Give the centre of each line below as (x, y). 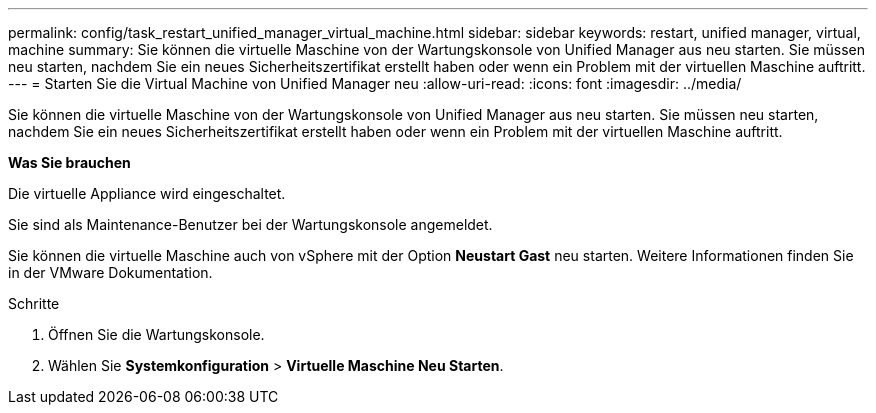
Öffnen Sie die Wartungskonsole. (156, 334)
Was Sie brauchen (69, 162)
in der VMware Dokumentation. (110, 272)
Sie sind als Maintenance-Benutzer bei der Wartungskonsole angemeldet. (250, 224)
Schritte (34, 303)
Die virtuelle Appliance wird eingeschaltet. (147, 193)
